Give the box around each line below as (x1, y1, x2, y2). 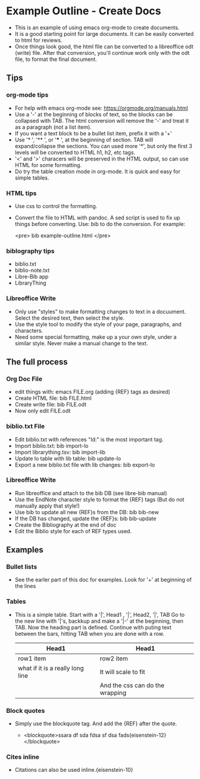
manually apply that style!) (14, 502, 80, 509)
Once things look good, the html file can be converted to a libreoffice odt (14, 43, 193, 50)
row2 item (99, 654, 128, 663)
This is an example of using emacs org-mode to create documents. (14, 24, 180, 31)
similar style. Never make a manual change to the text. (14, 339, 148, 347)
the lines (14, 583, 36, 590)
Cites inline (6, 753, 40, 761)
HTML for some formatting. (14, 161, 82, 168)
